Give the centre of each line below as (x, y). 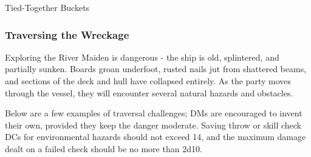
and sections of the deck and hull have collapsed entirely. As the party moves (148, 81)
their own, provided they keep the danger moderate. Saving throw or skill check (153, 125)
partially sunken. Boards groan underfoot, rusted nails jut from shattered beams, (156, 69)
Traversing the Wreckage (67, 34)
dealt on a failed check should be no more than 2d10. (104, 148)
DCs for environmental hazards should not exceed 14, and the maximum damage (155, 137)
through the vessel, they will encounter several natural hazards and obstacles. (149, 92)
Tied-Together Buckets (47, 7)
